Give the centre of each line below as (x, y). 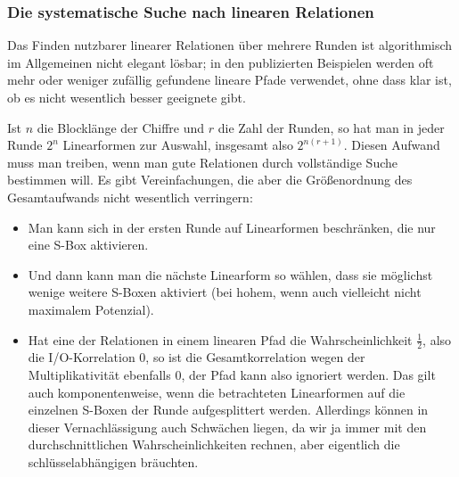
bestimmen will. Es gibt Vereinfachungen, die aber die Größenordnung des (210, 180)
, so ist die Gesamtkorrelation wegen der (255, 357)
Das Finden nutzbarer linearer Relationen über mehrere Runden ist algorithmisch (230, 45)
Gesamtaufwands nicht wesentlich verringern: (130, 197)
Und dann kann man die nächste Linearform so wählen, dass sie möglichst (230, 274)
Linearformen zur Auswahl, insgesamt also (178, 145)
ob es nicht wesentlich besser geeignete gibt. (127, 97)
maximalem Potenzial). (91, 309)
